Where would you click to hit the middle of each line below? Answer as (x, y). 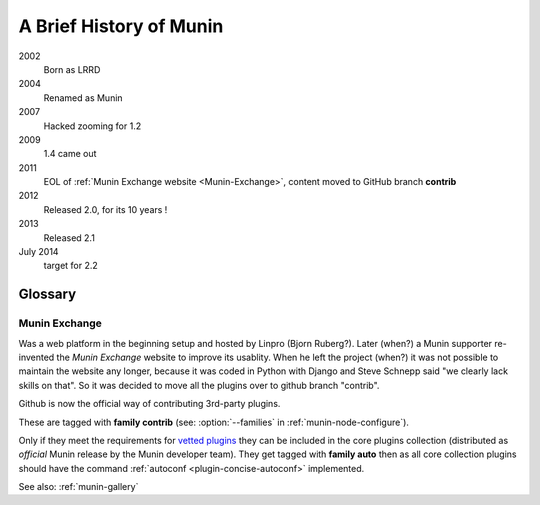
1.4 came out (70, 154)
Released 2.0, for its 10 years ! (105, 209)
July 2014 (38, 252)
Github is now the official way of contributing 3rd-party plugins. (149, 404)
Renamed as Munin (83, 97)
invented (36, 357)
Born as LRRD (72, 69)
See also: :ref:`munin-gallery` (78, 487)
